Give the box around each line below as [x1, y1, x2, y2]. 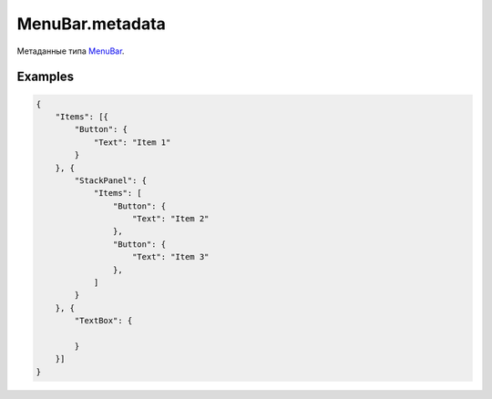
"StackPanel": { [74, 175, 148, 186]
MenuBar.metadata [16, 14, 166, 34]
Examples [16, 69, 75, 85]
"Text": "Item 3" [132, 251, 210, 262]
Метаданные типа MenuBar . [16, 46, 125, 56]
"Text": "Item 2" [132, 214, 210, 224]
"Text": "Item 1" [93, 137, 171, 148]
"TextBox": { [74, 315, 133, 326]
